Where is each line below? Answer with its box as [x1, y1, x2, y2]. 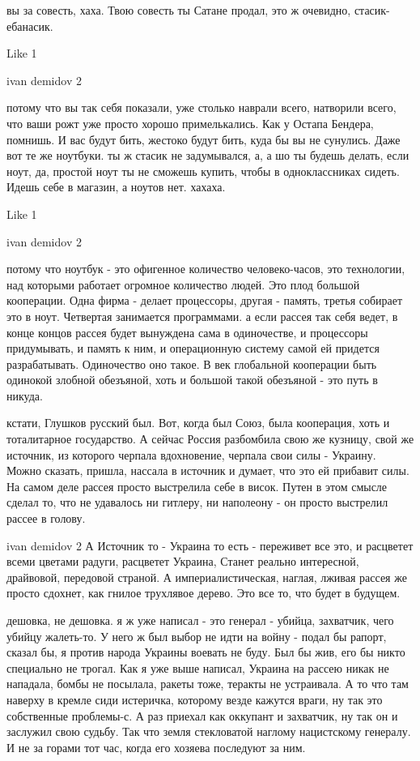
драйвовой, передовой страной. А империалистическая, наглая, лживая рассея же [6, 568, 407, 585]
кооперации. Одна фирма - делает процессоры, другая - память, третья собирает [6, 292, 403, 309]
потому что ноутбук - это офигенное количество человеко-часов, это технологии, [6, 260, 405, 277]
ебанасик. [6, 17, 53, 34]
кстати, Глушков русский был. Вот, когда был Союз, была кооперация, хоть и [6, 414, 390, 431]
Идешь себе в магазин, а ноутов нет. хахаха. [6, 178, 226, 195]
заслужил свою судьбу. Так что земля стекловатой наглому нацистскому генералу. [6, 723, 411, 740]
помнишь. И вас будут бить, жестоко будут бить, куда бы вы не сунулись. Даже [6, 130, 401, 147]
